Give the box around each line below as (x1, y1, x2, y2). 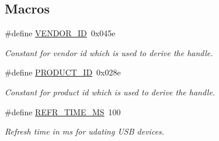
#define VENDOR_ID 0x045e (5, 27, 116, 39)
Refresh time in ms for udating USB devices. (5, 125, 165, 137)
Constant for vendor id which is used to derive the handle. (5, 46, 213, 59)
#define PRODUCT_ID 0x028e (5, 66, 121, 78)
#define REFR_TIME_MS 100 (5, 105, 121, 118)
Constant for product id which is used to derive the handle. (5, 85, 215, 98)
